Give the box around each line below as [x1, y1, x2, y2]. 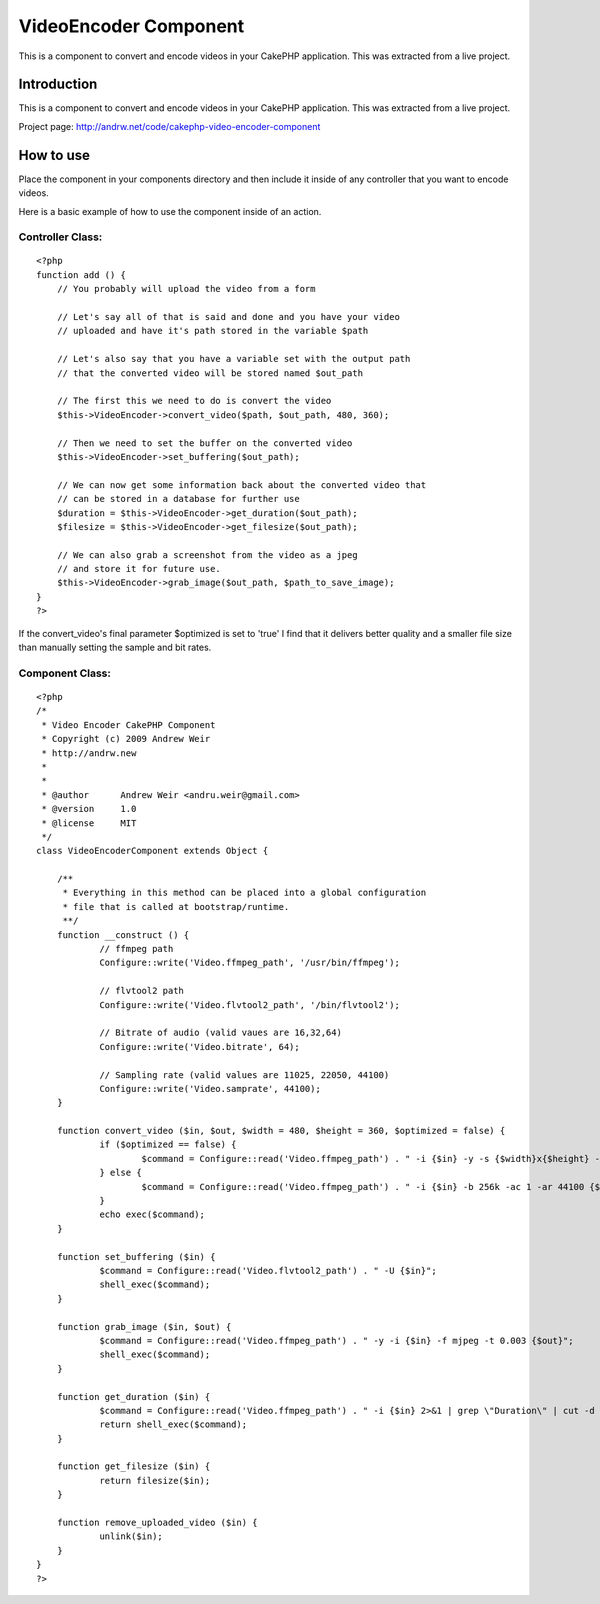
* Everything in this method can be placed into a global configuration [62, 887, 427, 899]
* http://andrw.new [41, 747, 137, 759]
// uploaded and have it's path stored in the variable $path [56, 325, 369, 337]
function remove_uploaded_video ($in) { [56, 1517, 259, 1529]
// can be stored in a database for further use [56, 493, 300, 505]
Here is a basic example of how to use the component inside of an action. [18, 205, 322, 217]
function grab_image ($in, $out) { [56, 1321, 232, 1332]
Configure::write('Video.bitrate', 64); [99, 1041, 300, 1052]
